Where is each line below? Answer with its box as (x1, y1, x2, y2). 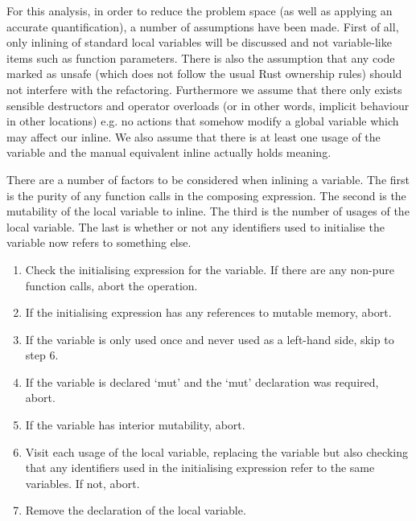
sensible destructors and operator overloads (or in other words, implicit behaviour (6, 96, 410, 113)
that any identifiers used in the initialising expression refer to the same (25, 459, 375, 476)
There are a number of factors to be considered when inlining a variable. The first (6, 170, 410, 187)
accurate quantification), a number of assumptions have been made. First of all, (6, 18, 399, 35)
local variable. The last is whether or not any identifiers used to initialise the (6, 218, 385, 235)
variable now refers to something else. (6, 234, 192, 251)
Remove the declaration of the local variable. (25, 502, 246, 519)
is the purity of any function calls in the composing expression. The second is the (6, 187, 406, 203)
